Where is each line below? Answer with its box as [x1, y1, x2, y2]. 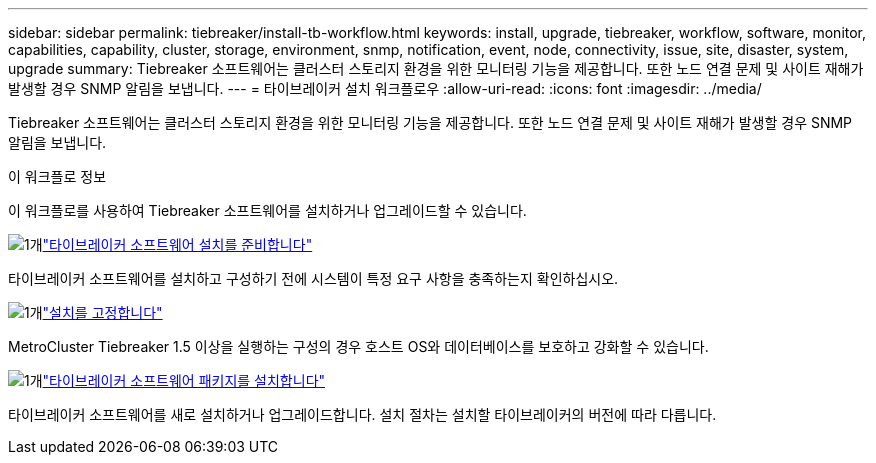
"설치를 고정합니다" [42, 304, 163, 321]
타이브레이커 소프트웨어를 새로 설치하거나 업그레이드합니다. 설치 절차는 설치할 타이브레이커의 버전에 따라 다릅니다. [8, 406, 717, 423]
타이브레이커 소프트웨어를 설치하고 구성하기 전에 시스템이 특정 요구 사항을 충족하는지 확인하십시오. [8, 270, 619, 287]
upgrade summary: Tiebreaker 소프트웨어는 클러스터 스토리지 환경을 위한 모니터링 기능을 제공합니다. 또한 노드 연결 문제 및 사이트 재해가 [8, 60, 864, 77]
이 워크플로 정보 [8, 168, 107, 185]
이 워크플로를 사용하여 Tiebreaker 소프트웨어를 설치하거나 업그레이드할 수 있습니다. [8, 202, 527, 219]
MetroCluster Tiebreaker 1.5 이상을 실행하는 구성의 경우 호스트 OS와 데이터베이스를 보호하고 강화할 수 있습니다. [8, 338, 709, 355]
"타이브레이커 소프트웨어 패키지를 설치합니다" [42, 372, 326, 389]
